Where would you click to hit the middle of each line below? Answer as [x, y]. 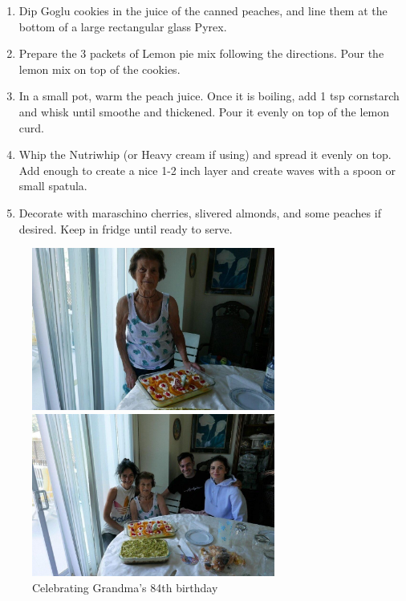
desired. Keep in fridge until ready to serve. [126, 228]
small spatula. [53, 186]
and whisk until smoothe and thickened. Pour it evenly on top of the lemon [204, 111]
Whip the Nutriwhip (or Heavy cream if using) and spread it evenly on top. [205, 154]
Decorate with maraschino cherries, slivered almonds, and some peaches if [200, 212]
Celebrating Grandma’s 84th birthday [125, 587]
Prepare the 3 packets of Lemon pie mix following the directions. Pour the [201, 53]
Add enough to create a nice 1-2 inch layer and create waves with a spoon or [207, 170]
